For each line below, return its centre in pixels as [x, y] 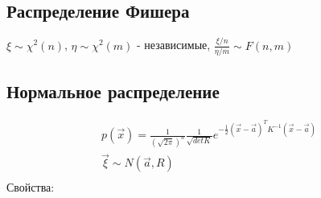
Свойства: [31, 187]
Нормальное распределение [113, 91]
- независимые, [174, 45]
